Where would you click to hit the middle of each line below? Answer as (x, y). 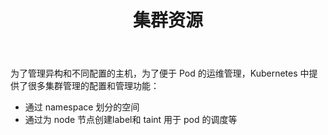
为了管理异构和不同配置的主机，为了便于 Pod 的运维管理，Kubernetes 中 (160, 73)
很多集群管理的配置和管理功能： (93, 86)
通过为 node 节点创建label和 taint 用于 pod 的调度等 (131, 120)
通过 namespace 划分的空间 (82, 107)
